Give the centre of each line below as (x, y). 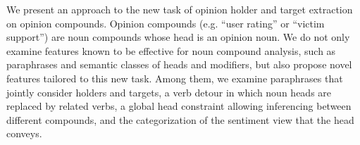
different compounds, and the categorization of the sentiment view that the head (180, 119)
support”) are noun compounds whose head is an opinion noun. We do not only (178, 37)
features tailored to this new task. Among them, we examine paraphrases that (175, 78)
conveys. (24, 133)
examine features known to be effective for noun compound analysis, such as (171, 50)
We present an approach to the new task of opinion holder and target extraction (180, 9)
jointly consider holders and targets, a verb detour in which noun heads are (169, 92)
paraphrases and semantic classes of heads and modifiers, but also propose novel (179, 64)
